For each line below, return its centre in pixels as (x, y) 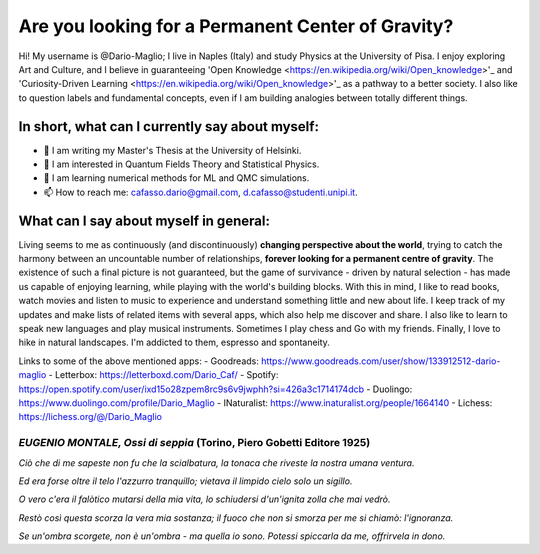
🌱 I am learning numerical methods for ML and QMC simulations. (176, 178)
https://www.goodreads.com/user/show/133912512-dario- (380, 361)
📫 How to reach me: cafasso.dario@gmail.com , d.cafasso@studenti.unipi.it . (201, 192)
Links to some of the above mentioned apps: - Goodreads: (138, 361)
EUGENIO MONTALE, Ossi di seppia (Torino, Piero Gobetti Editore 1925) (194, 443)
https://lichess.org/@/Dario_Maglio (90, 417)
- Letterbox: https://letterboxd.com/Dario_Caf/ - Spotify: (163, 375)
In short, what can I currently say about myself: (169, 126)
